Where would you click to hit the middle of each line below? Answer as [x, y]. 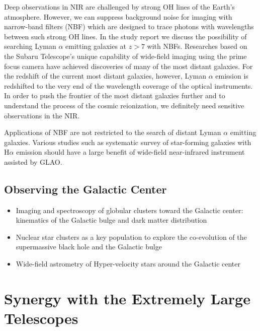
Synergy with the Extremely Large [127, 298]
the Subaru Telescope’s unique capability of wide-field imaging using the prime [125, 56]
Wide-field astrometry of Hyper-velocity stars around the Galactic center [128, 264]
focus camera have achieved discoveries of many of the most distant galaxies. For [128, 66]
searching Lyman [30, 46]
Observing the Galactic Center [85, 189]
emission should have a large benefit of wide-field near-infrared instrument [131, 152]
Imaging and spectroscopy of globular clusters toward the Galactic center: [129, 210]
